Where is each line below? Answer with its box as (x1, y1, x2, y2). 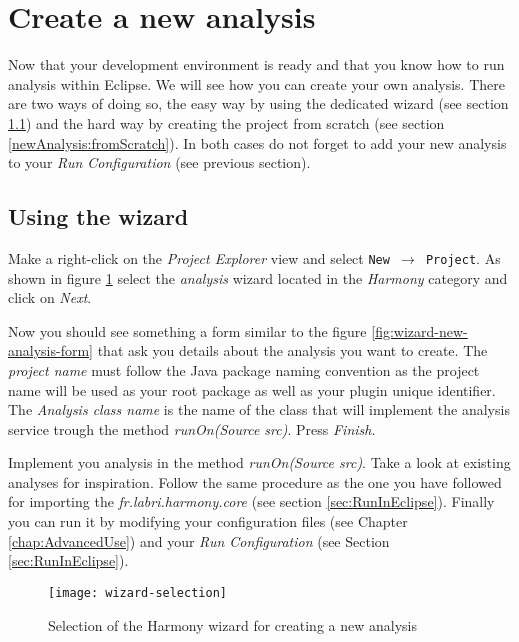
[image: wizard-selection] (48, 585, 227, 600)
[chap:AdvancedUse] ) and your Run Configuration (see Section (8, 530, 390, 551)
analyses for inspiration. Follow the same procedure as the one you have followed (8, 471, 502, 492)
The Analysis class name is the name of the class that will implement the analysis (8, 399, 510, 420)
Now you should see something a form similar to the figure (8, 320, 367, 341)
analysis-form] (8, 340, 93, 361)
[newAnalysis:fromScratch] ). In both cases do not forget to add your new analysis (8, 132, 507, 153)
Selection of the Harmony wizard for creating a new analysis (48, 614, 417, 635)
